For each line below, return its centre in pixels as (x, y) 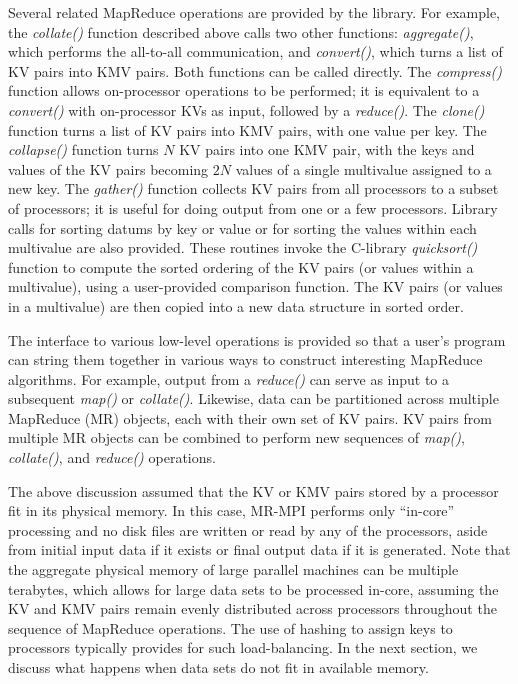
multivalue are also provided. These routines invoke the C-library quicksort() (243, 247)
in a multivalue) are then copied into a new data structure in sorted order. (236, 305)
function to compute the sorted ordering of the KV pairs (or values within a (241, 266)
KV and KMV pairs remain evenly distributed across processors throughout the (252, 608)
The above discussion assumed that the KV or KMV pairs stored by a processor (253, 490)
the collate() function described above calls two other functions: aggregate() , (241, 31)
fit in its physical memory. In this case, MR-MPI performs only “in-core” (231, 510)
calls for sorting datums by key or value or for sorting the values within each (242, 227)
